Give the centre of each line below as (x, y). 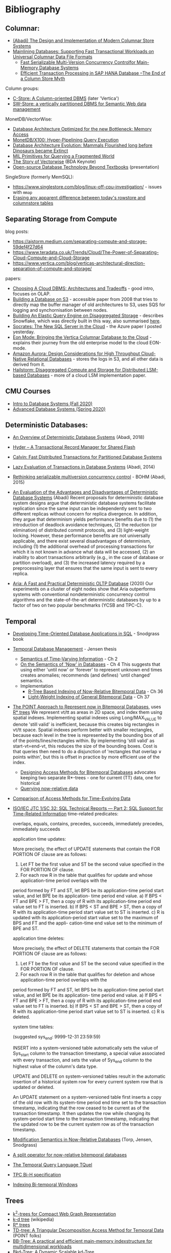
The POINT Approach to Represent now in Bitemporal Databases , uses (87, 707)
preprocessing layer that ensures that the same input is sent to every (85, 568)
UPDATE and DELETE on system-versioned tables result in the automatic (89, 1076)
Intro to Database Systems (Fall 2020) (53, 403)
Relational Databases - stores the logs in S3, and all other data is (95, 359)
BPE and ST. (26, 929)
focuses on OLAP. (32, 294)
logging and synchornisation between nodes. (60, 310)
